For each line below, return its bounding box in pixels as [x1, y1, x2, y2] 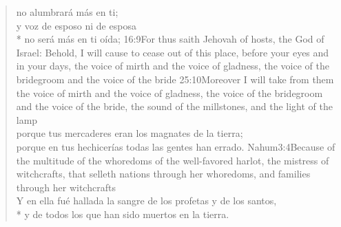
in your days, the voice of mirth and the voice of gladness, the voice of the [16, 58, 329, 73]
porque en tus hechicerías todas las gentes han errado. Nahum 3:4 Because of [16, 139, 335, 153]
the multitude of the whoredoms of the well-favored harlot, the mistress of [16, 153, 329, 167]
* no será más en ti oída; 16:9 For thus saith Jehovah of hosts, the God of [16, 32, 324, 46]
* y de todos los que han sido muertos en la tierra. [16, 206, 229, 221]
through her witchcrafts [16, 180, 116, 194]
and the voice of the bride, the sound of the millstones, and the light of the [16, 99, 333, 113]
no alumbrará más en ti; [16, 5, 118, 19]
